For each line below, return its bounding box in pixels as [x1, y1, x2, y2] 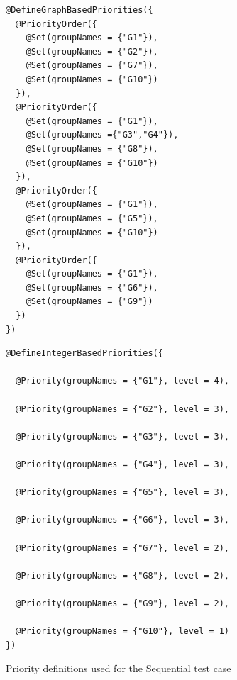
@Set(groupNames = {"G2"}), [26, 46, 158, 57]
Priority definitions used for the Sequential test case [6, 661, 231, 676]
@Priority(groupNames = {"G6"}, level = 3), [16, 515, 229, 525]
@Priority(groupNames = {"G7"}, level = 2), [16, 542, 229, 553]
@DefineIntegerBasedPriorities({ [6, 348, 163, 359]
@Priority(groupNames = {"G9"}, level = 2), [16, 598, 229, 608]
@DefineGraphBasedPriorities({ [6, 5, 153, 15]
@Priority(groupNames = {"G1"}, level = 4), [16, 376, 229, 386]
